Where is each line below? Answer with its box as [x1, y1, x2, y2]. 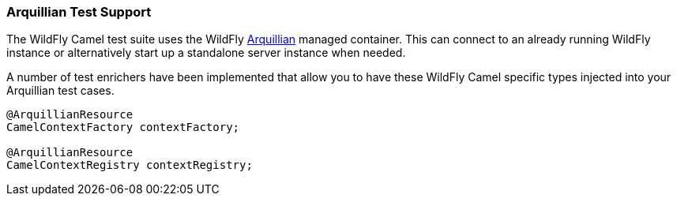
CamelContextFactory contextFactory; [6, 121, 240, 134]
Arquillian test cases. [6, 84, 115, 98]
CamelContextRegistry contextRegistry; [6, 159, 253, 172]
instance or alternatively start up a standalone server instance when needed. [6, 46, 406, 60]
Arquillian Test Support [6, 4, 152, 20]
